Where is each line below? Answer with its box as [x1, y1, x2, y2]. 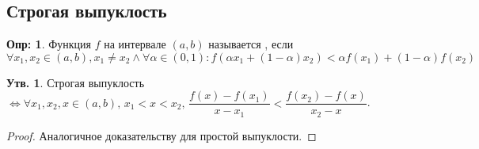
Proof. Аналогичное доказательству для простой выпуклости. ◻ [6, 127, 317, 143]
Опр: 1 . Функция [6, 36, 91, 52]
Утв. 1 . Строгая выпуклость [6, 74, 145, 90]
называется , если [208, 36, 294, 52]
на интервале [104, 36, 166, 52]
